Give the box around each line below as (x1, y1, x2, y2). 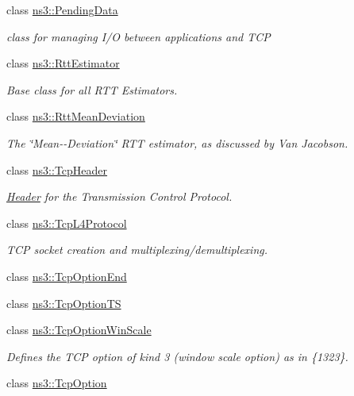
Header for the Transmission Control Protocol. (6, 188, 233, 205)
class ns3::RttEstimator (6, 55, 120, 71)
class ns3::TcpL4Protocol (6, 214, 127, 231)
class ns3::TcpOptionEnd (6, 267, 127, 284)
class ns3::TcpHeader (6, 161, 108, 178)
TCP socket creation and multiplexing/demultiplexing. (6, 241, 267, 258)
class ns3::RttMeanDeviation (6, 108, 145, 125)
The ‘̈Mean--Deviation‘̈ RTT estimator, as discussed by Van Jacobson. (6, 134, 348, 151)
